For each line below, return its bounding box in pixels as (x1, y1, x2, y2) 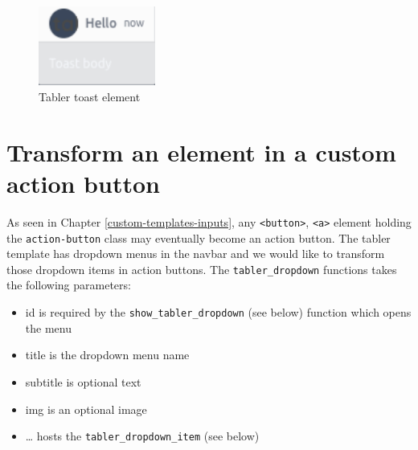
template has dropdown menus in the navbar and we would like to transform (6, 245, 385, 262)
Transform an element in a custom (6, 135, 396, 168)
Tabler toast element (39, 88, 141, 104)
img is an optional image (25, 400, 147, 417)
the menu (25, 319, 72, 336)
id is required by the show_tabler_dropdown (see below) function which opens (25, 304, 412, 321)
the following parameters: (6, 276, 131, 293)
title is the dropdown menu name (25, 346, 190, 363)
